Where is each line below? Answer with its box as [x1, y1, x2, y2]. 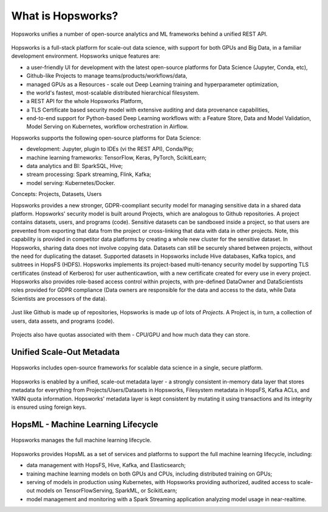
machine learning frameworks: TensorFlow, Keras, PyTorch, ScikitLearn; [26, 153, 207, 161]
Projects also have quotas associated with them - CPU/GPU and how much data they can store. [11, 331, 250, 339]
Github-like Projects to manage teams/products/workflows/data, [26, 72, 188, 79]
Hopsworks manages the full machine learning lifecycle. [11, 437, 152, 444]
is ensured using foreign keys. [11, 403, 87, 411]
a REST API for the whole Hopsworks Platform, [26, 98, 143, 105]
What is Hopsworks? [11, 9, 118, 22]
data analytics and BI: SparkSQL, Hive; [26, 163, 123, 170]
